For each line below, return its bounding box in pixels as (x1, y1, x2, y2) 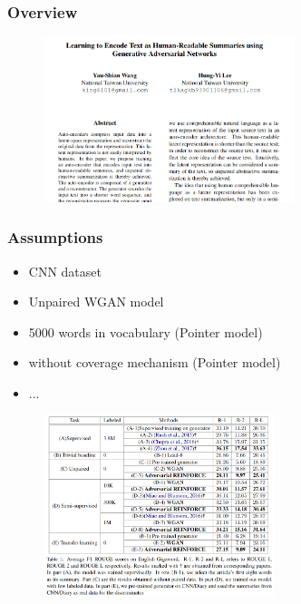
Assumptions (7, 226, 103, 248)
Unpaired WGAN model (28, 292, 164, 311)
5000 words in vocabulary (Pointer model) (28, 322, 263, 341)
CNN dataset (28, 261, 102, 280)
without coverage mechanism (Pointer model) (28, 353, 281, 372)
